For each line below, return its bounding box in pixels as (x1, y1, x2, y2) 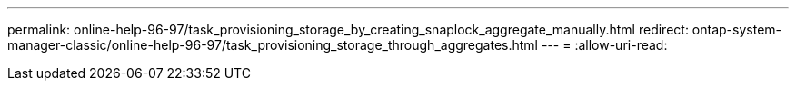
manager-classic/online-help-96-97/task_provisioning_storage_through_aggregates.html (7, 37, 539, 53)
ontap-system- (692, 22, 781, 37)
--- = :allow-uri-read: (541, 37, 668, 53)
